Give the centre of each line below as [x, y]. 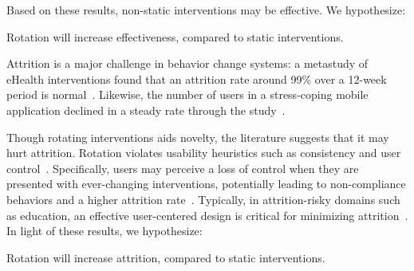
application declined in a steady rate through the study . [146, 110]
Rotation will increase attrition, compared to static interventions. [166, 257]
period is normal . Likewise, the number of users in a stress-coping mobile [187, 94]
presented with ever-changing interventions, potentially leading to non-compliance [206, 184]
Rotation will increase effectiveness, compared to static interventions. [175, 36]
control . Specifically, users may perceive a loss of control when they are [183, 168]
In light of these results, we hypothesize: [104, 231]
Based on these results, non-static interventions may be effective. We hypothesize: [206, 10]
